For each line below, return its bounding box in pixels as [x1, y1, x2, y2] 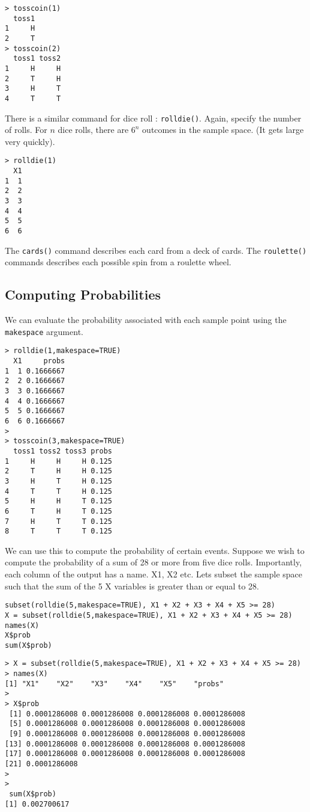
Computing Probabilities [5, 285, 161, 304]
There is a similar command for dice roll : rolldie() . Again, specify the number [5, 111, 302, 124]
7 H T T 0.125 [5, 517, 112, 526]
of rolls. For [5, 123, 47, 136]
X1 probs [13, 357, 65, 366]
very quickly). [5, 135, 55, 147]
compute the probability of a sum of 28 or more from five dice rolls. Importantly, [5, 556, 302, 568]
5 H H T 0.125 [5, 497, 112, 506]
